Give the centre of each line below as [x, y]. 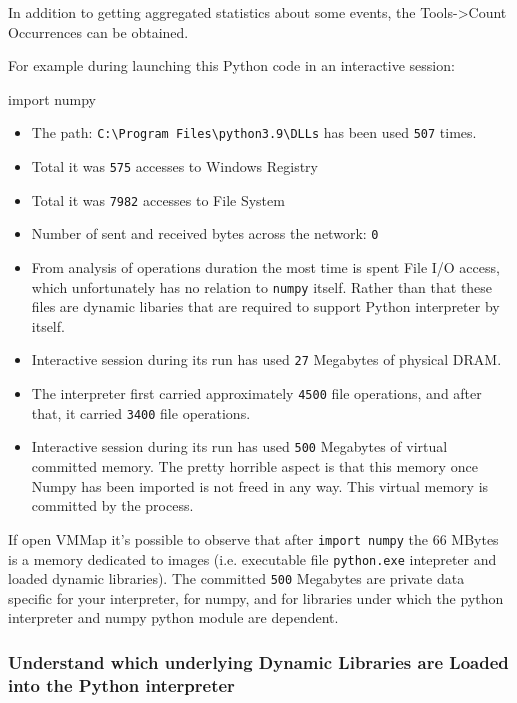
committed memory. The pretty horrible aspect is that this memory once [254, 466]
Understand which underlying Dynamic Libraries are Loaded [258, 661]
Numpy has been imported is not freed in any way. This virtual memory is [260, 485]
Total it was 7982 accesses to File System [158, 199]
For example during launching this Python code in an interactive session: [231, 65]
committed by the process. [112, 505]
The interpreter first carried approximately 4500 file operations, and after [256, 393]
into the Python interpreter [121, 684]
